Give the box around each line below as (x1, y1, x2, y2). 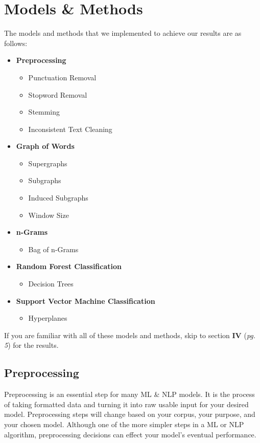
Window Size (28, 209, 69, 220)
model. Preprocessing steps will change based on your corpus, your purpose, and (4, 409, 255, 419)
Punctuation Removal (28, 72, 97, 82)
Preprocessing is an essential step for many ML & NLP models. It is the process (4, 389, 255, 400)
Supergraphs (28, 158, 67, 168)
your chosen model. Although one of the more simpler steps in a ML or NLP (4, 418, 244, 429)
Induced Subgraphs (28, 192, 88, 203)
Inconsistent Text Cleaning (28, 123, 112, 134)
